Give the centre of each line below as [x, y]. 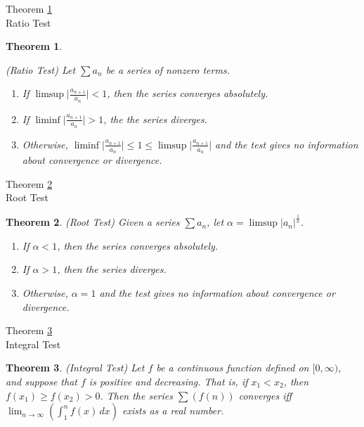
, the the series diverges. [155, 119]
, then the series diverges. [112, 269]
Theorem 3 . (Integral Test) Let [75, 368]
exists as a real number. [173, 410]
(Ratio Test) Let [41, 69]
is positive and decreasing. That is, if [168, 381]
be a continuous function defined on [233, 368]
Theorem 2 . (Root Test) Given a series [93, 222]
